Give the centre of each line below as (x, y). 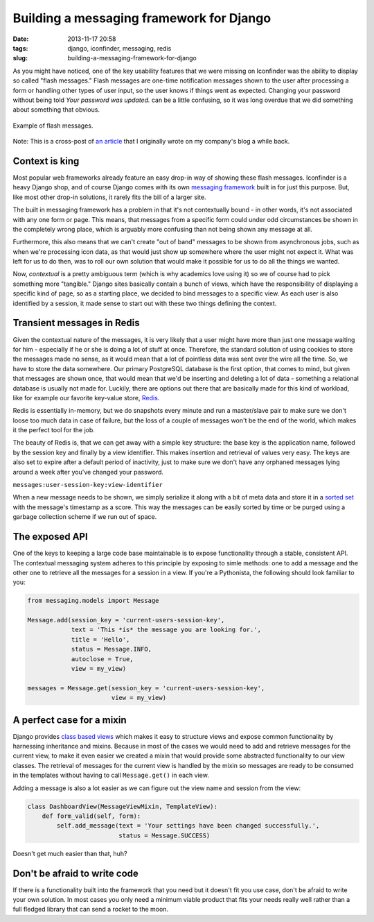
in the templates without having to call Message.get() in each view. (111, 775)
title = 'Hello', (100, 639)
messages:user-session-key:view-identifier (88, 485)
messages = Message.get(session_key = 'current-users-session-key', (146, 688)
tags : (20, 48)
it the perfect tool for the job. (54, 430)
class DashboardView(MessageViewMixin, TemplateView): (122, 806)
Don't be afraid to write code (75, 873)
